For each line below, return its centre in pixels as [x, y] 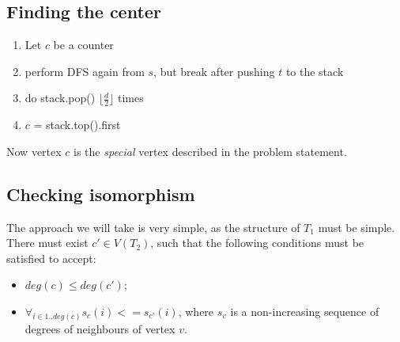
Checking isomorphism [101, 194]
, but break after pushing [214, 71]
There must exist [47, 243]
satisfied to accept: [51, 258]
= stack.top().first [77, 125]
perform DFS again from [85, 71]
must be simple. [357, 227]
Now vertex [34, 151]
